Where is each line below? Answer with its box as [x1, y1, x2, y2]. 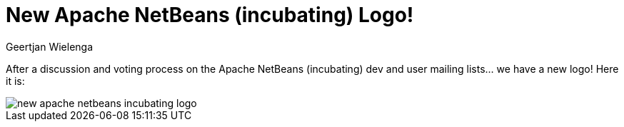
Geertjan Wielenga [6, 40, 94, 53]
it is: [6, 74, 25, 87]
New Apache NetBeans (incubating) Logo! [6, 3, 414, 27]
